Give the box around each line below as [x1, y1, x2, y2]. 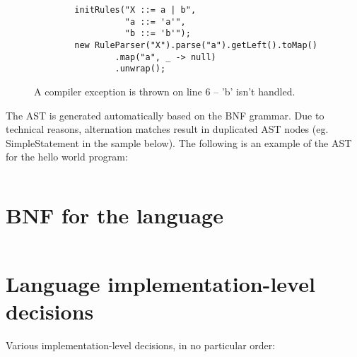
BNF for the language [6, 201, 223, 230]
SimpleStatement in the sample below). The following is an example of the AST [6, 135, 352, 150]
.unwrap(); [115, 64, 166, 74]
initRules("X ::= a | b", [74, 5, 197, 15]
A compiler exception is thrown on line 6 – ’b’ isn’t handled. [34, 83, 295, 98]
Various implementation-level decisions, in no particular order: [6, 338, 276, 353]
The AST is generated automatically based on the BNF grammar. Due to [6, 107, 324, 122]
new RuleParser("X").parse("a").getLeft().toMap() [74, 40, 317, 50]
